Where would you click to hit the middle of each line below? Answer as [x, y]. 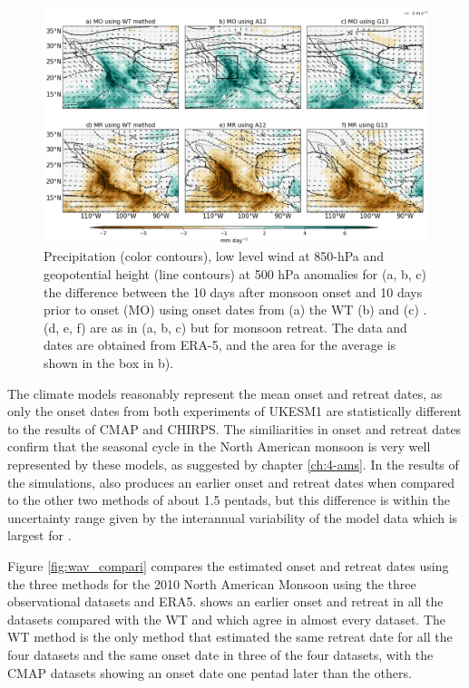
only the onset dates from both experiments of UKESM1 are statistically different [234, 411]
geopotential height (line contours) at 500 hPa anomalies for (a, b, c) [235, 274]
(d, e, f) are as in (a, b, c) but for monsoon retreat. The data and [225, 327]
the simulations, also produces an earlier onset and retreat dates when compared [231, 482]
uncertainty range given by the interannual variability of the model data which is [233, 517]
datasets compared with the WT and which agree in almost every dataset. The [226, 619]
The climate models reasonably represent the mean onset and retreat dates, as [225, 393]
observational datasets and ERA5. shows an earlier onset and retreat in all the [225, 601]
